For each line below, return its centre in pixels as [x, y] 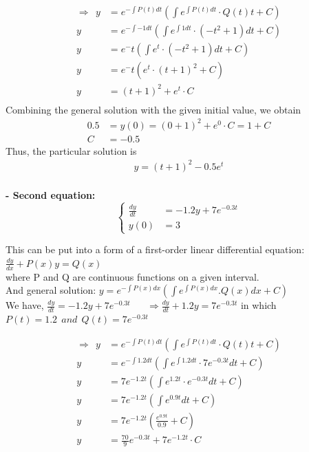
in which [258, 305]
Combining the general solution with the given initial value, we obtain [153, 109]
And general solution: [51, 290]
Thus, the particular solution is [71, 150]
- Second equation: [51, 195]
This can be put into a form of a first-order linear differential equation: [155, 249]
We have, [25, 305]
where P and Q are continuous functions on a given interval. [132, 276]
